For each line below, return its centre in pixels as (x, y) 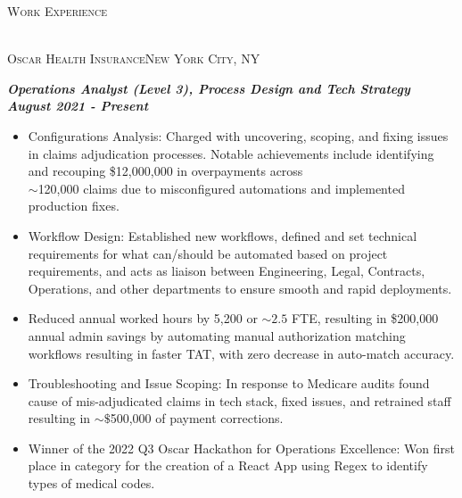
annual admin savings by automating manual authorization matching (217, 335)
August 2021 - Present (78, 106)
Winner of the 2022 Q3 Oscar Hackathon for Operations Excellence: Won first (241, 448)
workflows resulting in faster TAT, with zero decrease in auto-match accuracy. (241, 353)
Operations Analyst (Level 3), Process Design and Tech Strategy (209, 88)
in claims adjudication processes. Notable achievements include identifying (231, 153)
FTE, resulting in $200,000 (365, 318)
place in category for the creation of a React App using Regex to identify (228, 465)
